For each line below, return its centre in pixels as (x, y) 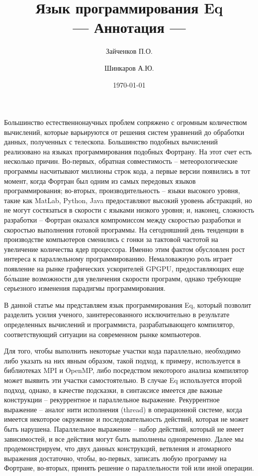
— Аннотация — (129, 27)
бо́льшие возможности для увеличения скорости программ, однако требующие (123, 278)
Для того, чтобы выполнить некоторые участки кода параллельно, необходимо (122, 351)
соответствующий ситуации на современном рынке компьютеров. (103, 334)
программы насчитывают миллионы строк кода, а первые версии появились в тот (127, 171)
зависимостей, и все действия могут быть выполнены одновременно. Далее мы (124, 438)
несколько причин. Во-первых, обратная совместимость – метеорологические (121, 161)
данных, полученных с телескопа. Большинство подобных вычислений (111, 142)
